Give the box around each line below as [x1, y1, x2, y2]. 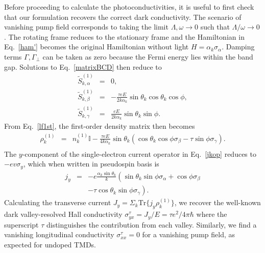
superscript [4, 219, 39, 230]
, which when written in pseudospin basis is [23, 158, 159, 169]
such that [200, 21, 230, 32]
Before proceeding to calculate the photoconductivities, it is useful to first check [4, 2, 254, 12]
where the [196, 209, 227, 219]
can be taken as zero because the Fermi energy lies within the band [42, 51, 253, 62]
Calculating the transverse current [4, 197, 111, 208]
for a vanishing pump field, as [142, 229, 235, 240]
